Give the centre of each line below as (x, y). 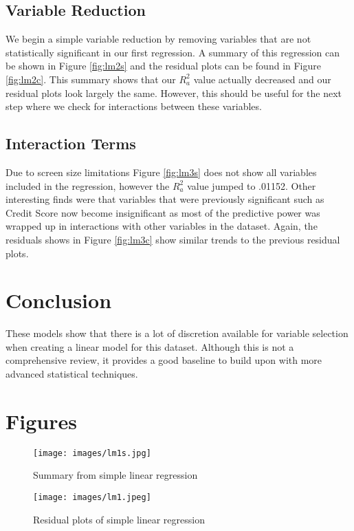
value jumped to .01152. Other (252, 185)
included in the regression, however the (88, 185)
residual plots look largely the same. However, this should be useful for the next (174, 93)
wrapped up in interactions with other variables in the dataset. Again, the (162, 226)
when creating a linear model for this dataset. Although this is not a (150, 346)
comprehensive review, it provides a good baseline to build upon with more (164, 360)
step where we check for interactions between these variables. (134, 106)
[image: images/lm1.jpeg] (92, 497)
